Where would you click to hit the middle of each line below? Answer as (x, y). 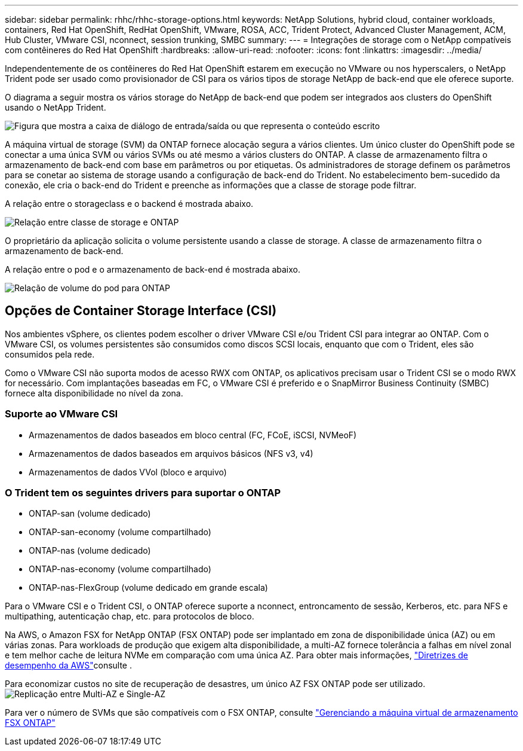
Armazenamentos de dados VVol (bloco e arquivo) (128, 472)
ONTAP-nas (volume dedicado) (90, 551)
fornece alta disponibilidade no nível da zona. (94, 393)
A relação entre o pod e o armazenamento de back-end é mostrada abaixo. (153, 269)
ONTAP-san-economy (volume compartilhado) (120, 532)
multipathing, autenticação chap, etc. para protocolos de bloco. (130, 616)
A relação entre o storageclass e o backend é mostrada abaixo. (129, 204)
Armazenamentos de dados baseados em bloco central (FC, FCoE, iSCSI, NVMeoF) (193, 435)
